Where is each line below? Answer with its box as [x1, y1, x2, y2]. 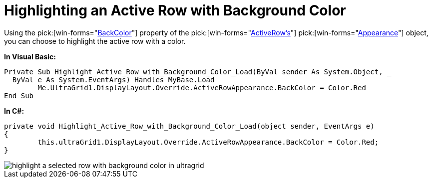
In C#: [4, 106, 24, 115]
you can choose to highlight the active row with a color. [4, 36, 186, 45]
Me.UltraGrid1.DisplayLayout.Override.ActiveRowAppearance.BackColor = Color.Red [37, 83, 366, 92]
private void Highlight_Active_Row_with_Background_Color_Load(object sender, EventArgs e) [4, 122, 375, 130]
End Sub [4, 91, 34, 100]
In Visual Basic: [4, 52, 56, 61]
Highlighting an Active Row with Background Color [4, 2, 346, 19]
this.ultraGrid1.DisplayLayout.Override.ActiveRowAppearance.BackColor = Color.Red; [37, 138, 379, 146]
